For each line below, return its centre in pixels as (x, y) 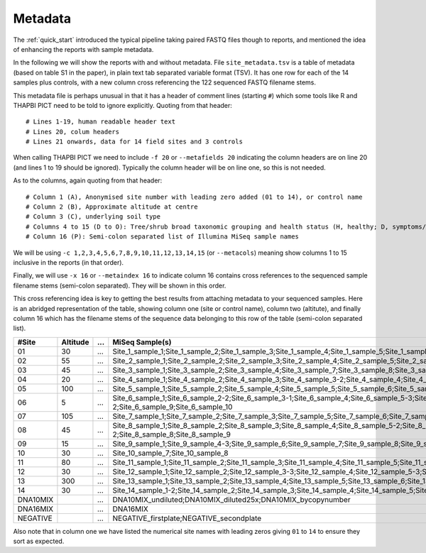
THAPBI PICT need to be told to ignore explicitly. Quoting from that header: (122, 105)
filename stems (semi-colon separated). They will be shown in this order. (120, 285)
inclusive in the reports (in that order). (69, 262)
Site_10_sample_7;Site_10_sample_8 (170, 453)
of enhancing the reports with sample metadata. (83, 49)
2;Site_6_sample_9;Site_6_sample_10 (173, 407)
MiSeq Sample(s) (142, 342)
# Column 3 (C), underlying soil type (93, 217)
